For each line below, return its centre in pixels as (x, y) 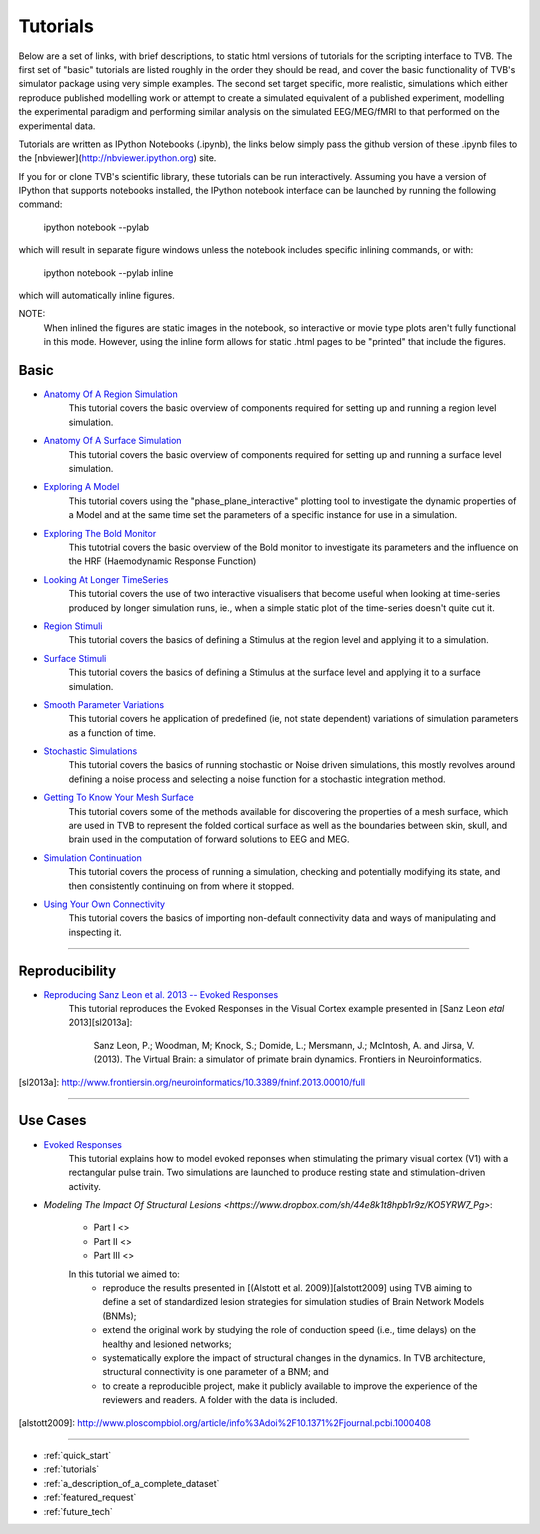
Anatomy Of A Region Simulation (111, 394)
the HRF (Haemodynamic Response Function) (162, 561)
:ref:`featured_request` (90, 1497)
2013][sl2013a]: (100, 1022)
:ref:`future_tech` (78, 1511)
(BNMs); (119, 1316)
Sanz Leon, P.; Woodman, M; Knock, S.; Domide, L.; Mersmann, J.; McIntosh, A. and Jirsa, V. (284, 1045)
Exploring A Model (81, 487)
